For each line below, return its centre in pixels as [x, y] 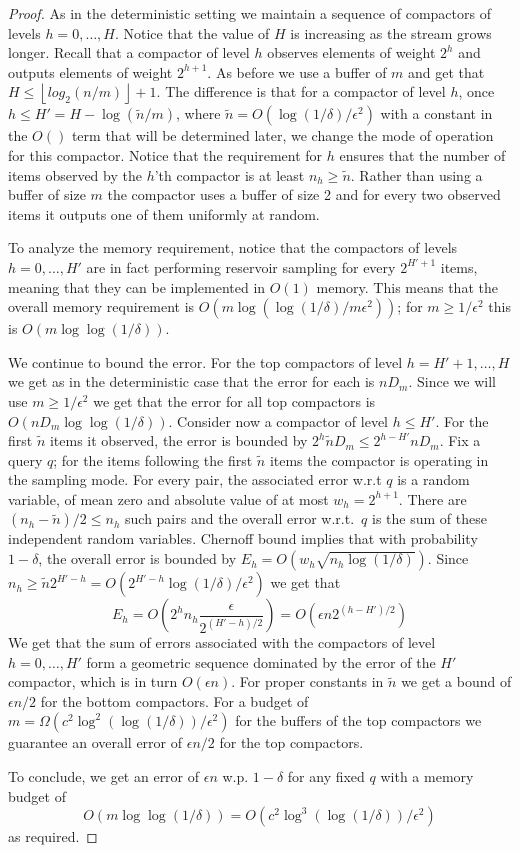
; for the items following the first [153, 459]
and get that [446, 71]
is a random [433, 479]
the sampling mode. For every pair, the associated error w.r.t [195, 479]
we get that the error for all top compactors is [234, 400]
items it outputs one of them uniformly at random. [164, 213]
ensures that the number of [422, 154]
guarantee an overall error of [95, 742]
